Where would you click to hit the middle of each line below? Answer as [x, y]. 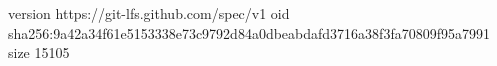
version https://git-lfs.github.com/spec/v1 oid [149, 13]
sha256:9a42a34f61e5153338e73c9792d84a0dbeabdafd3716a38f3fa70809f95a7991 [249, 32]
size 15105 [39, 52]
